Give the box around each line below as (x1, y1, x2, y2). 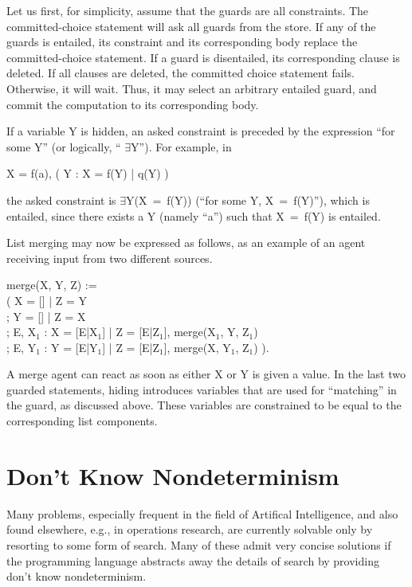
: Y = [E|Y (44, 339, 98, 355)
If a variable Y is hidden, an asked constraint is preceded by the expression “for (6, 123, 395, 139)
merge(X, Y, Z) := (6, 276, 97, 293)
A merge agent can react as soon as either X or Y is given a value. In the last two (6, 366, 406, 382)
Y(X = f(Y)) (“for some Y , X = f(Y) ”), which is (126, 191, 370, 208)
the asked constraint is (6, 191, 116, 208)
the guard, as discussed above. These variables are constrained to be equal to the (6, 397, 402, 413)
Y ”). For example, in (131, 138, 232, 155)
